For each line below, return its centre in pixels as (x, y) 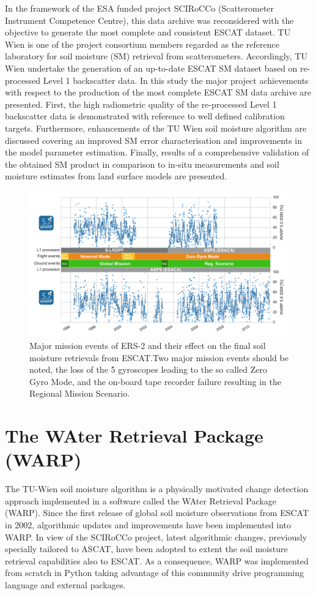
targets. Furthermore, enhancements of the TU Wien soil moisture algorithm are (156, 128)
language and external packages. (65, 585)
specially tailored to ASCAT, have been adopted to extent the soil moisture (146, 549)
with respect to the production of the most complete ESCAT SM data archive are (158, 92)
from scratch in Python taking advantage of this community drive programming (155, 573)
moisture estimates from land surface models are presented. (116, 176)
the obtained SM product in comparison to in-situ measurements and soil (142, 164)
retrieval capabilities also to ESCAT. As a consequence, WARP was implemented (157, 560)
